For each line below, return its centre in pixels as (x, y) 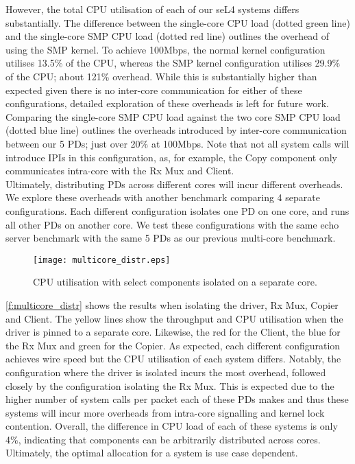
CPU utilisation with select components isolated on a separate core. (175, 282)
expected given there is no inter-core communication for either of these (154, 90)
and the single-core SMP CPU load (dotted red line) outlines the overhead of (168, 36)
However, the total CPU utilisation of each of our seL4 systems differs (152, 9)
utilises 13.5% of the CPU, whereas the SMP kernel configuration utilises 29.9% (173, 63)
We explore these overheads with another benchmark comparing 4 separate (163, 197)
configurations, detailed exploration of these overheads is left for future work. (167, 103)
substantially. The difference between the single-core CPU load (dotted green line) (178, 22)
